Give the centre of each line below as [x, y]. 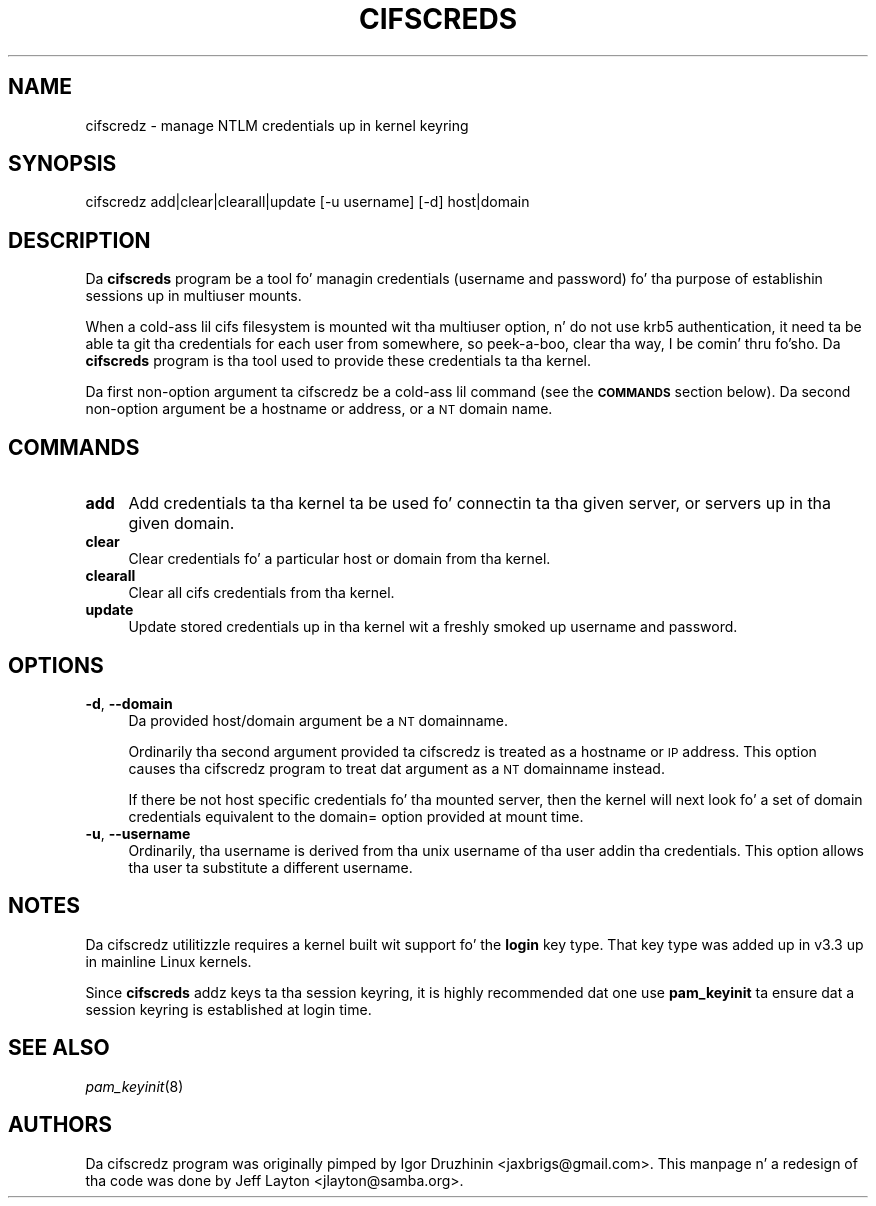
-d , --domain [129, 703]
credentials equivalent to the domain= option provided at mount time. [356, 816]
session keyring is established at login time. [228, 1009]
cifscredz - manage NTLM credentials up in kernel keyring [277, 125]
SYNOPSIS [62, 164]
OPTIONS [56, 665]
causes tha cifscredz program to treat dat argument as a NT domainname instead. [396, 768]
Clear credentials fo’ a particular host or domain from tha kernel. [339, 559]
